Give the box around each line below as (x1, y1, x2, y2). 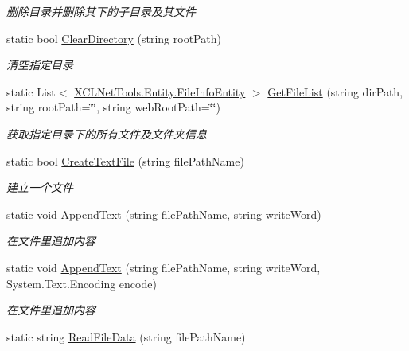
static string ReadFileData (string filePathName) (6, 328, 246, 345)
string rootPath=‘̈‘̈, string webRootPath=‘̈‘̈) (6, 99, 220, 115)
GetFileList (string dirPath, (267, 83, 403, 99)
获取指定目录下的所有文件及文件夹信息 (6, 125, 207, 142)
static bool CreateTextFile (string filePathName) (6, 152, 244, 169)
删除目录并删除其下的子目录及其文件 (6, 3, 196, 19)
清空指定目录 (6, 57, 73, 73)
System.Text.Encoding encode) (6, 275, 157, 291)
